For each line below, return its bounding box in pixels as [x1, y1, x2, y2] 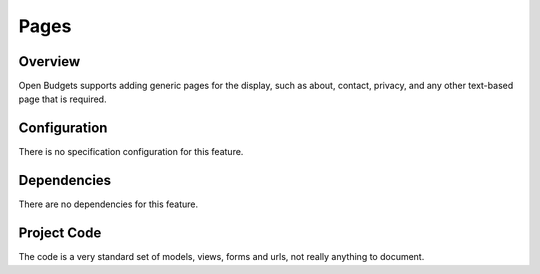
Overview [18, 53, 81, 70]
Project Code [18, 225, 102, 242]
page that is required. [18, 93, 107, 105]
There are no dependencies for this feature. [18, 198, 199, 210]
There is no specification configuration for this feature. [18, 146, 244, 158]
